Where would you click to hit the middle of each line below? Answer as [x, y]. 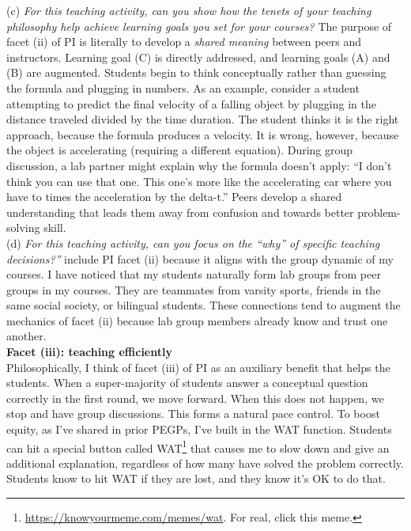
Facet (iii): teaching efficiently [89, 352]
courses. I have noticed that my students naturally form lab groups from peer [194, 274]
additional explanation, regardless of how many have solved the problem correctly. [205, 463]
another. [26, 336]
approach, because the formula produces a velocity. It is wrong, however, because [203, 134]
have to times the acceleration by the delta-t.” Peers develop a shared [174, 197]
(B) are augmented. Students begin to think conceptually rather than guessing [196, 72]
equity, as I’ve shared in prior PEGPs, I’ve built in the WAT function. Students [199, 429]
